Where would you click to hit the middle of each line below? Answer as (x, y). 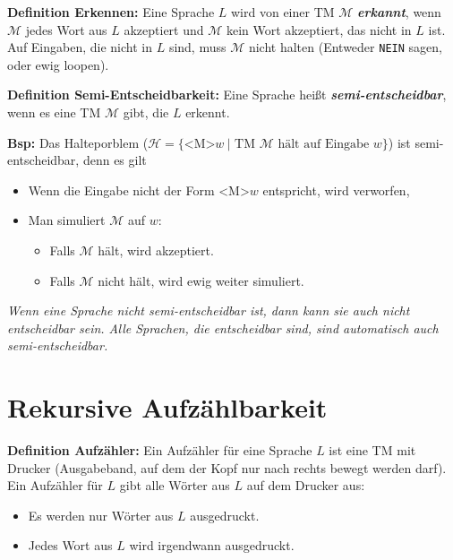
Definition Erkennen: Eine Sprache (111, 12)
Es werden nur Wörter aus (101, 515)
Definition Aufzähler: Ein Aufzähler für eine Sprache (160, 450)
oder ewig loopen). (58, 64)
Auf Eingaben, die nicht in (80, 47)
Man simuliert (67, 220)
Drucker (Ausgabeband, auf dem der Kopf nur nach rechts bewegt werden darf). (227, 467)
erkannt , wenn (399, 12)
